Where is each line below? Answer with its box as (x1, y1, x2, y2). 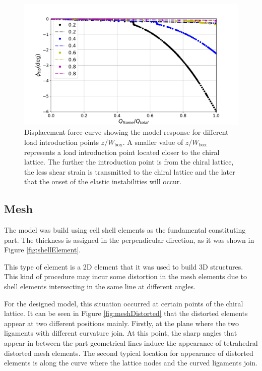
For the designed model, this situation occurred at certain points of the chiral (4, 298, 243, 308)
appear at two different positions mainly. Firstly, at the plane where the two (4, 317, 239, 328)
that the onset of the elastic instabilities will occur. (24, 176, 182, 187)
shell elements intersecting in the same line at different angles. (4, 281, 195, 292)
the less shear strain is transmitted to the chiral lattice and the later (24, 166, 235, 177)
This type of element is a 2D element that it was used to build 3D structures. (4, 261, 243, 272)
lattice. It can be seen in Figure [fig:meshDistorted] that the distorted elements (4, 308, 248, 319)
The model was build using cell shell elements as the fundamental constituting (4, 225, 246, 235)
